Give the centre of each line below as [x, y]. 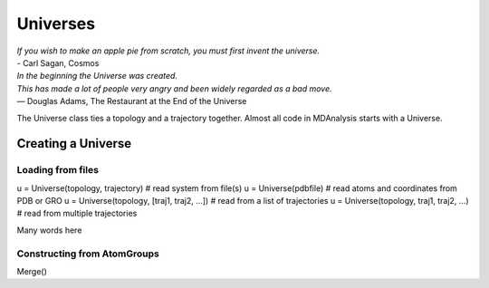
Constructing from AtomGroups [88, 254]
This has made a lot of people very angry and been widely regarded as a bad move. [174, 88]
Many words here [49, 230]
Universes [56, 24]
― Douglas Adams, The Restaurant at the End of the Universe [132, 101]
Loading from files [58, 170]
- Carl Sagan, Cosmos [58, 62]
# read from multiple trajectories [77, 214]
